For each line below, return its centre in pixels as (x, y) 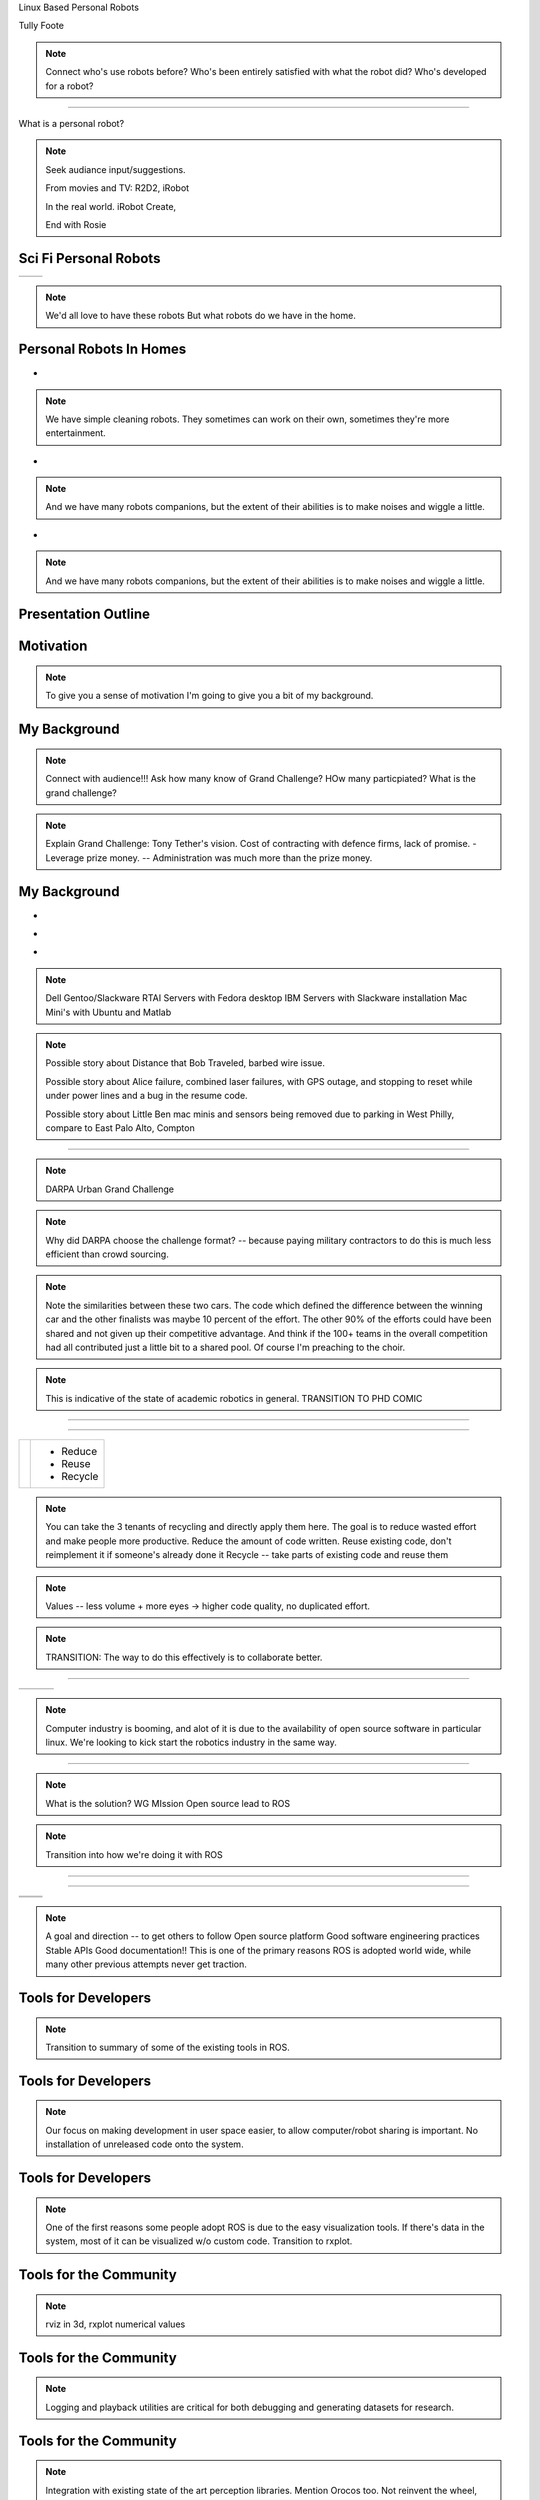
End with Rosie (76, 224)
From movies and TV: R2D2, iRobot (117, 188)
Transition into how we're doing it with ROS (134, 1854)
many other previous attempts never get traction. (146, 1964)
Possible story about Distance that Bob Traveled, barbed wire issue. (185, 1063)
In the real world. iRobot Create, (111, 206)
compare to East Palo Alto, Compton (120, 1128)
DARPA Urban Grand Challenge (110, 1189)
